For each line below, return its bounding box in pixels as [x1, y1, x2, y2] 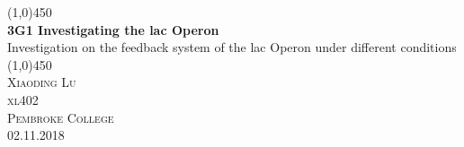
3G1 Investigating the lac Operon [7, 20, 219, 39]
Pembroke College [7, 108, 114, 126]
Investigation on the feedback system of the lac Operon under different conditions [7, 38, 457, 56]
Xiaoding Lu [7, 73, 76, 91]
